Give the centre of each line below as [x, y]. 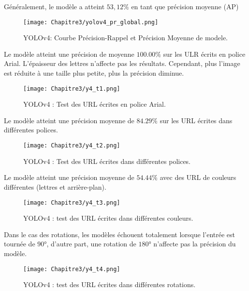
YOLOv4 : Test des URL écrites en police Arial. [95, 104]
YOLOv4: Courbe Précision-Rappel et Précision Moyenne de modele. [125, 38]
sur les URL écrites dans [196, 120]
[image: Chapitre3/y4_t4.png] [72, 269]
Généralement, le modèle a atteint [54, 6]
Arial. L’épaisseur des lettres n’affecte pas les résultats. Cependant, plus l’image [122, 63]
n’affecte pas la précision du [195, 244]
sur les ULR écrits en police [204, 54]
